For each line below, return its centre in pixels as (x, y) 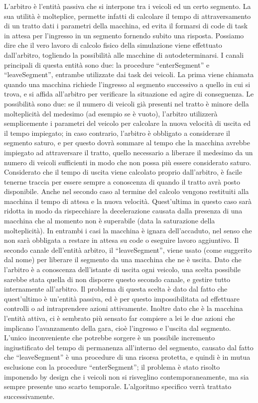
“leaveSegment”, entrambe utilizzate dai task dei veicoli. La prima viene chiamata (129, 74)
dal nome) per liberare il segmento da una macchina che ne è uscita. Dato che (123, 259)
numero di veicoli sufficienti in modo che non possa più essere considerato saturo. (128, 162)
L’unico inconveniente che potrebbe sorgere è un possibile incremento (110, 338)
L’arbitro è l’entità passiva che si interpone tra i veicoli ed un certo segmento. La (128, 6)
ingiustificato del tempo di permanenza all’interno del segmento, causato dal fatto (129, 347)
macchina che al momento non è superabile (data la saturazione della (110, 221)
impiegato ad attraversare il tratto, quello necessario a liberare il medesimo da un (129, 152)
